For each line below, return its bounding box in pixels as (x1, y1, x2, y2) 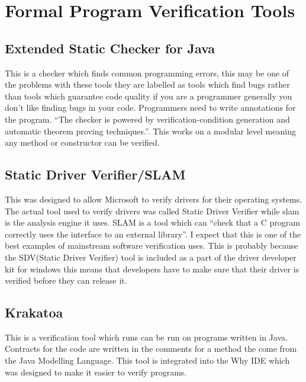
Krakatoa (5, 303, 63, 322)
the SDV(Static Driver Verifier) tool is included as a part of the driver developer (5, 251, 297, 263)
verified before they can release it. (5, 274, 127, 287)
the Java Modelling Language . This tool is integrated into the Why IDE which (5, 354, 290, 367)
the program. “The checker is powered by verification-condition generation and (5, 113, 290, 125)
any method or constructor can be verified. (5, 136, 160, 149)
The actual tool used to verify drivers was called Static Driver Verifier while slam (5, 204, 299, 217)
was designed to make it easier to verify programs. (5, 365, 187, 378)
